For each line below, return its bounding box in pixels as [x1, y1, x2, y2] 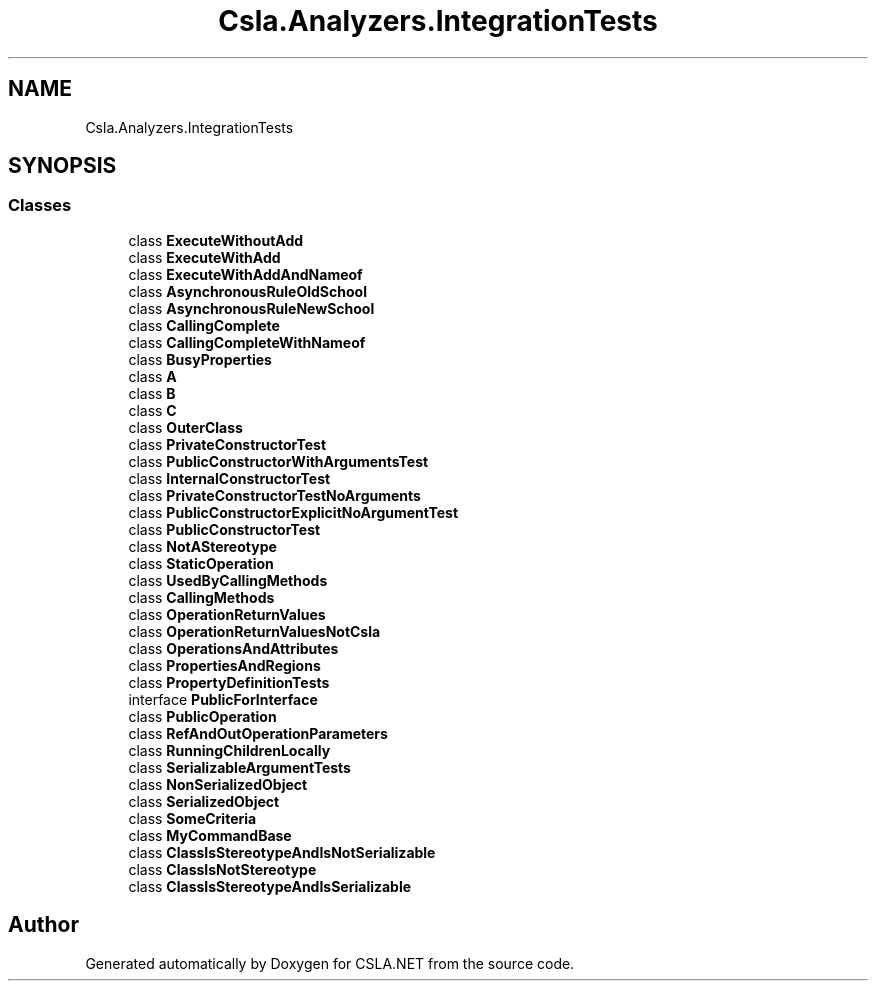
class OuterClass [128, 418, 243, 436]
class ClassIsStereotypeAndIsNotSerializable [128, 843, 436, 861]
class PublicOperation [128, 707, 277, 725]
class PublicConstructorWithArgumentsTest [128, 452, 429, 470]
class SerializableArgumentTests [128, 758, 351, 776]
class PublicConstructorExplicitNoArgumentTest [128, 503, 459, 521]
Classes [8, 195, 72, 216]
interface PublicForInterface [128, 690, 318, 708]
